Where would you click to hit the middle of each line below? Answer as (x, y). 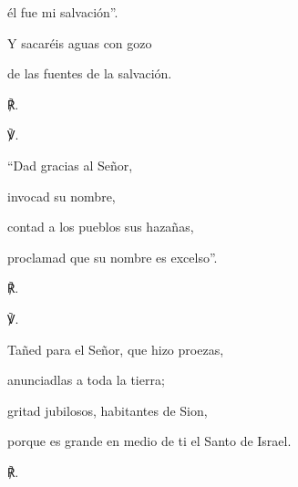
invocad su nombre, (62, 196)
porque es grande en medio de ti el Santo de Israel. (149, 441)
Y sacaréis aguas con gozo (80, 42)
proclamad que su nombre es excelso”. (113, 257)
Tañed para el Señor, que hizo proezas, (116, 349)
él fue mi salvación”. (63, 12)
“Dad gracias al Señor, (70, 165)
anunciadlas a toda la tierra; (86, 380)
